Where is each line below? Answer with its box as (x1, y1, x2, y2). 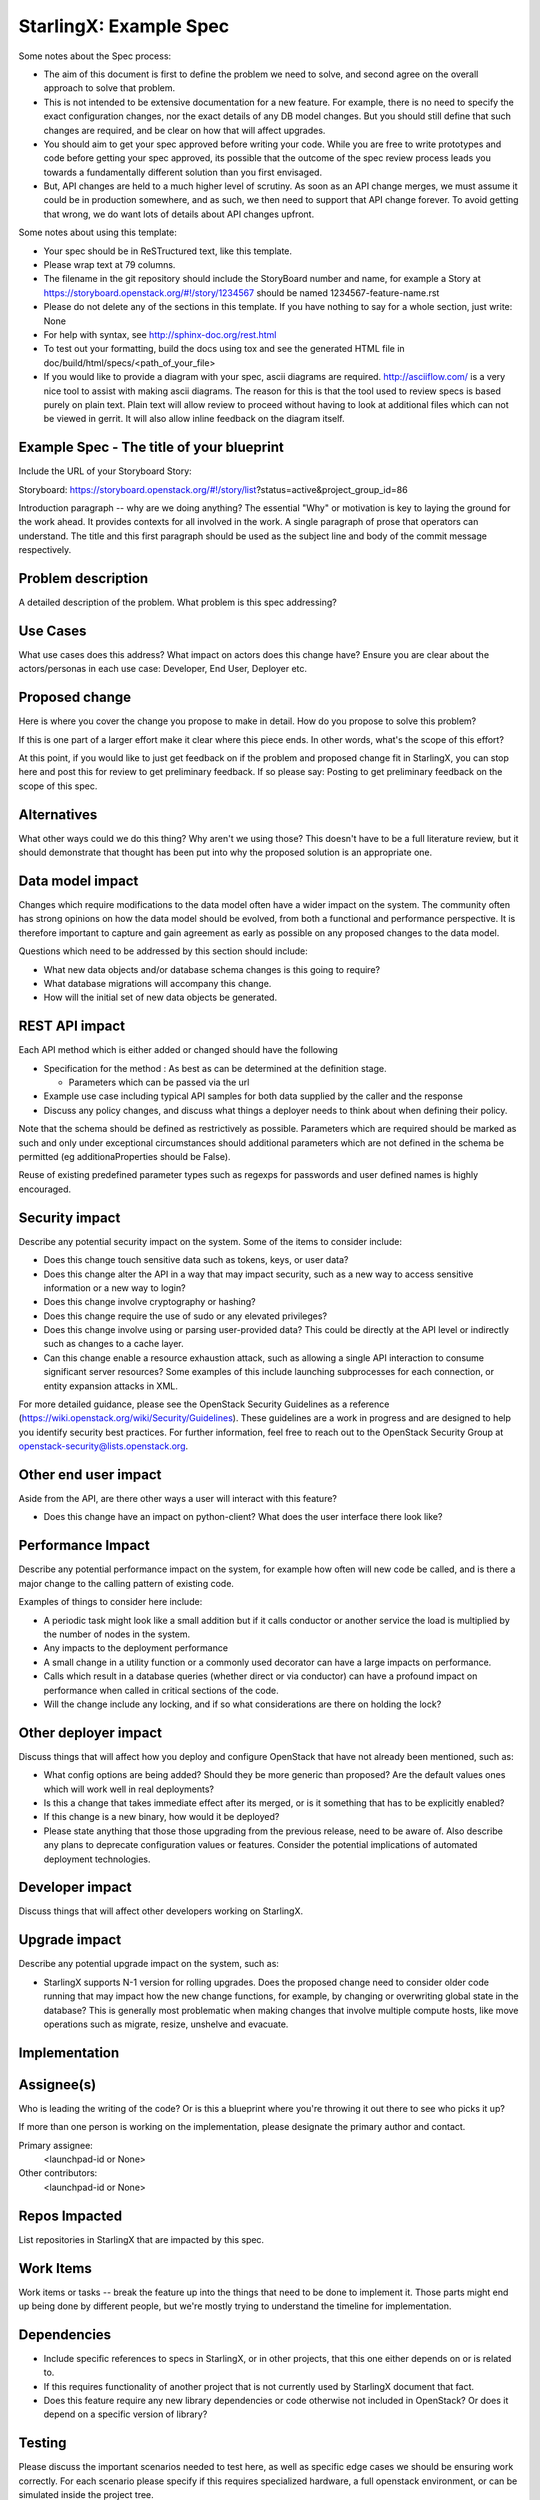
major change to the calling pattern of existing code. (18, 1577, 235, 1589)
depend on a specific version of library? (43, 2408, 208, 2420)
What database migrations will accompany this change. (43, 978, 272, 989)
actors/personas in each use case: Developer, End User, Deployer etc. (18, 663, 308, 675)
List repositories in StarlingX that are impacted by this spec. (18, 2233, 265, 2245)
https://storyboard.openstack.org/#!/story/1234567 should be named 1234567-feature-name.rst (43, 286, 440, 299)
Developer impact (18, 1879, 132, 1896)
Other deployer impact (18, 1724, 163, 1741)
